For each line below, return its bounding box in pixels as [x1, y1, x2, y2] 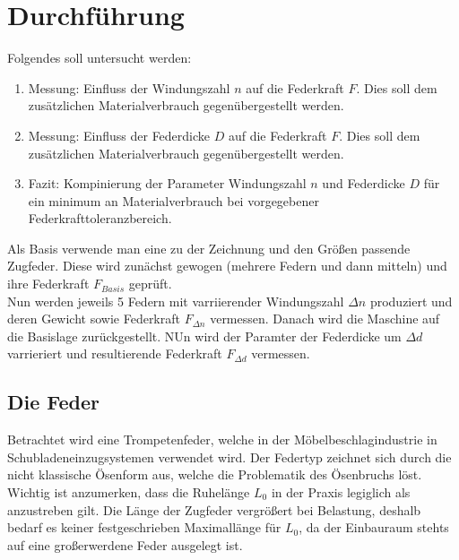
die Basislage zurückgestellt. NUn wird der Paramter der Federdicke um [7, 326, 402, 345]
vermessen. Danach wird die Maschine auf [210, 309, 440, 328]
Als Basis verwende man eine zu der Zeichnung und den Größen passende [7, 238, 411, 257]
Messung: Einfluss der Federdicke [28, 125, 211, 144]
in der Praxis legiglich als [271, 483, 411, 502]
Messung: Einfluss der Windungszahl [28, 78, 230, 97]
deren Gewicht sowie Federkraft [7, 309, 180, 328]
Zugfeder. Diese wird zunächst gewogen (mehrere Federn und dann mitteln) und [7, 256, 447, 275]
